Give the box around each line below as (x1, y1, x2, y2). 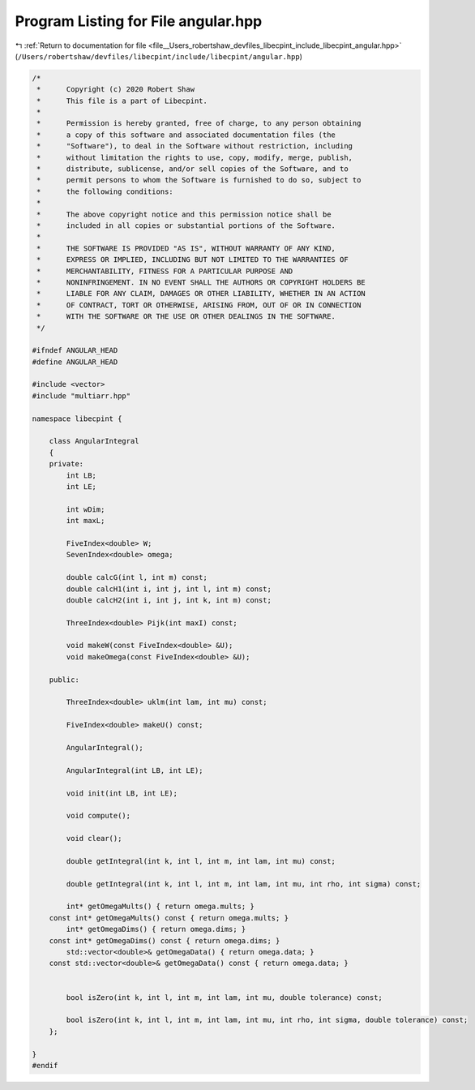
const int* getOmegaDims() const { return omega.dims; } (49, 936, 280, 945)
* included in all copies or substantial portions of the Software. (36, 221, 336, 230)
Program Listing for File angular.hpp (15, 12, 263, 30)
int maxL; (66, 516, 105, 526)
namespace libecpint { (32, 414, 122, 423)
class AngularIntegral (49, 436, 139, 446)
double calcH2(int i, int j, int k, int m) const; (66, 595, 272, 604)
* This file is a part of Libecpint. (36, 96, 208, 105)
